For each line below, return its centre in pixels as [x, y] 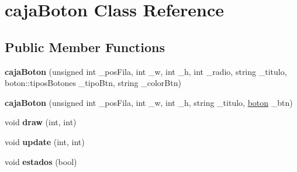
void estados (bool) [41, 161]
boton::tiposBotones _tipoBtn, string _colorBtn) [93, 83]
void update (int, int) [45, 141]
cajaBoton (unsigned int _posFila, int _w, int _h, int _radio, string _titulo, [146, 71]
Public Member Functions [85, 47]
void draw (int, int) [41, 122]
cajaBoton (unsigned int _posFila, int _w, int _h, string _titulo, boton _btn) [149, 102]
